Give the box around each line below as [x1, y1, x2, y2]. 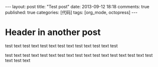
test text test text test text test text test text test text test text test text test [5, 52, 153, 58]
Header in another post [5, 27, 101, 38]
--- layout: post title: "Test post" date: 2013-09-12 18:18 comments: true [5, 4, 150, 9]
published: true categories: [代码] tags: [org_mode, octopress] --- [5, 10, 138, 15]
